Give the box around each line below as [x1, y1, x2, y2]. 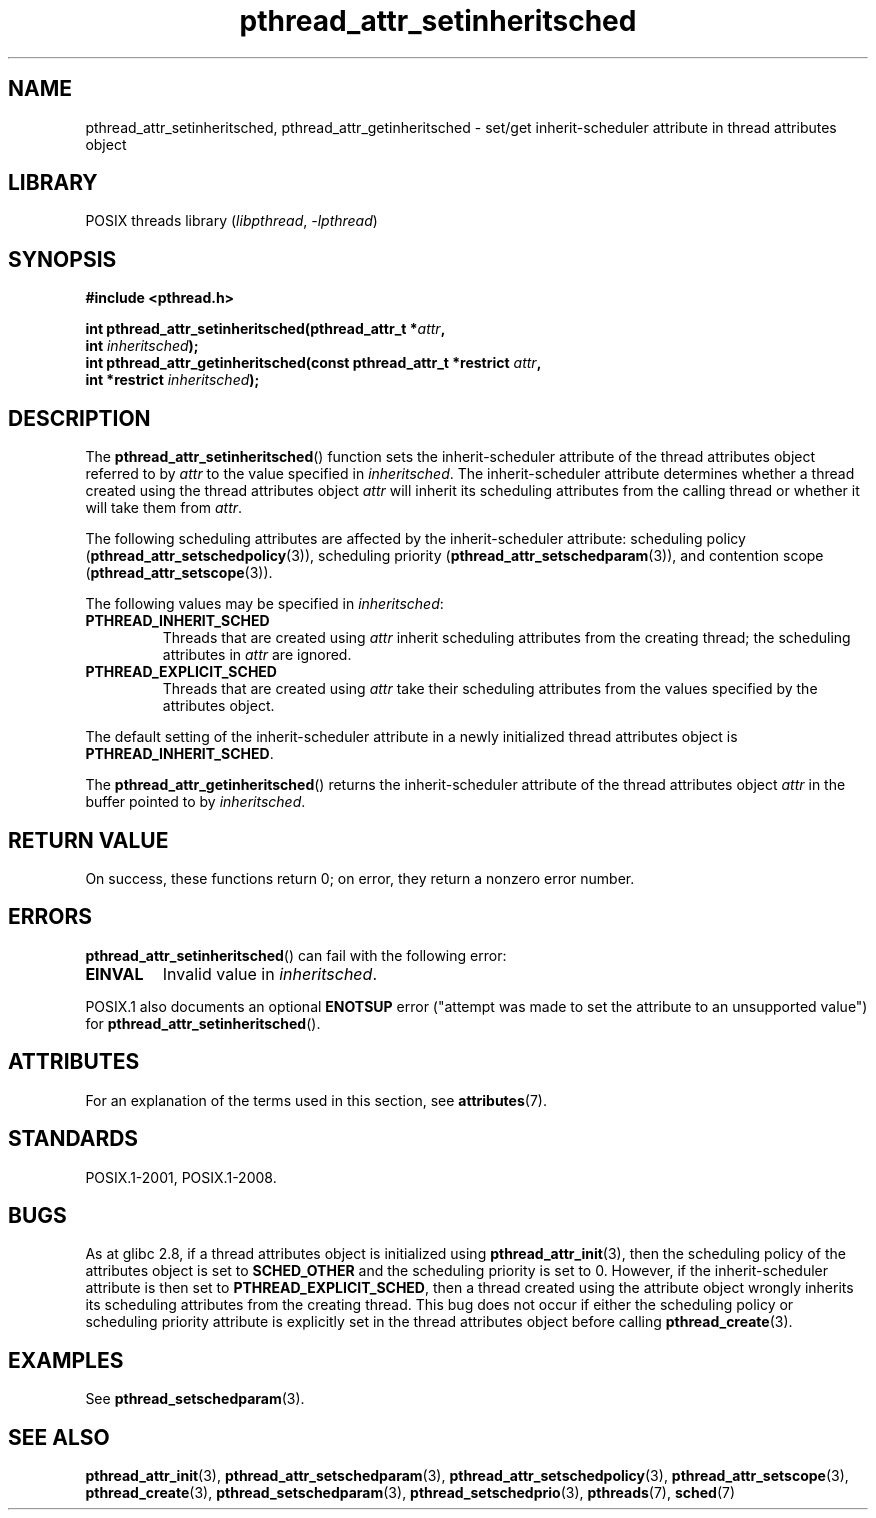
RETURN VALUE [8, 827, 169, 853]
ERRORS [8, 904, 93, 930]
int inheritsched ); [85, 337, 199, 355]
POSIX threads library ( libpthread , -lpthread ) [85, 212, 378, 230]
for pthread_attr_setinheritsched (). [85, 1014, 321, 1032]
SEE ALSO [8, 1424, 110, 1450]
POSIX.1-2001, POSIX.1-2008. [85, 1168, 277, 1186]
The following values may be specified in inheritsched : [85, 595, 444, 613]
